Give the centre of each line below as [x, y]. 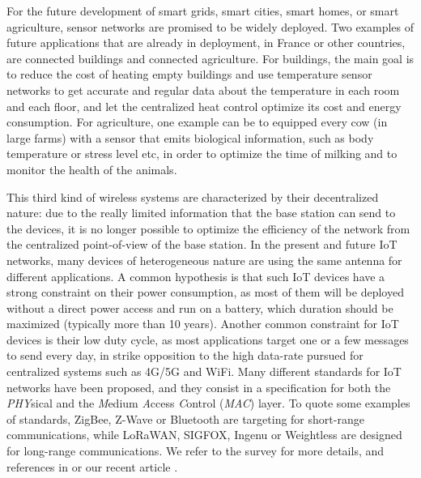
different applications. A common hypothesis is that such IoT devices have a [196, 276]
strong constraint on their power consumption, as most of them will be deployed [205, 292]
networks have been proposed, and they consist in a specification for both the [199, 387]
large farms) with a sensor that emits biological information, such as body [190, 137]
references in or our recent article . [92, 466]
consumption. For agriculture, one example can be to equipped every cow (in [197, 122]
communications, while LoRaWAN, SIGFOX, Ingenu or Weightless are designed [204, 435]
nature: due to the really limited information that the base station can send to [201, 213]
